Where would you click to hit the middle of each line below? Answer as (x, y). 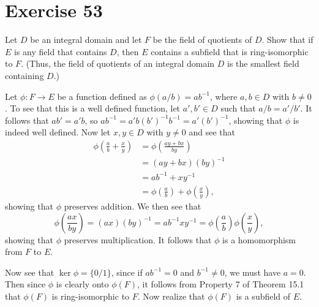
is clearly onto (82, 284)
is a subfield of (263, 296)
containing (24, 75)
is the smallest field (263, 63)
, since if (127, 272)
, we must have (253, 272)
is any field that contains (61, 51)
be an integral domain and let (86, 40)
